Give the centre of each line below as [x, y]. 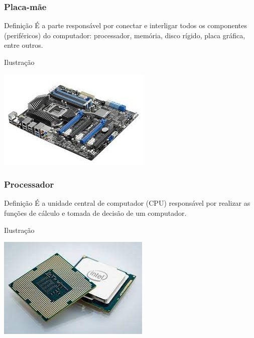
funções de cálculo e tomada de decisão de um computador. [95, 213]
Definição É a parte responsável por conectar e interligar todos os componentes [125, 25]
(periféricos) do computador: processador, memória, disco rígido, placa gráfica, [125, 35]
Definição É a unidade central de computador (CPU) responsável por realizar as [127, 203]
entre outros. [24, 45]
